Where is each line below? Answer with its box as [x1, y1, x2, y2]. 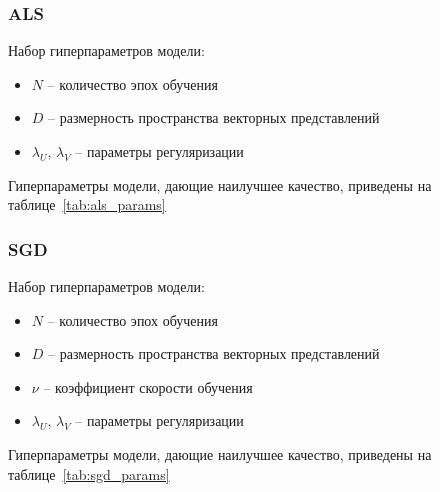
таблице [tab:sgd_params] [8, 463, 170, 484]
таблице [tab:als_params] [8, 194, 166, 215]
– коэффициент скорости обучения [43, 376, 253, 397]
